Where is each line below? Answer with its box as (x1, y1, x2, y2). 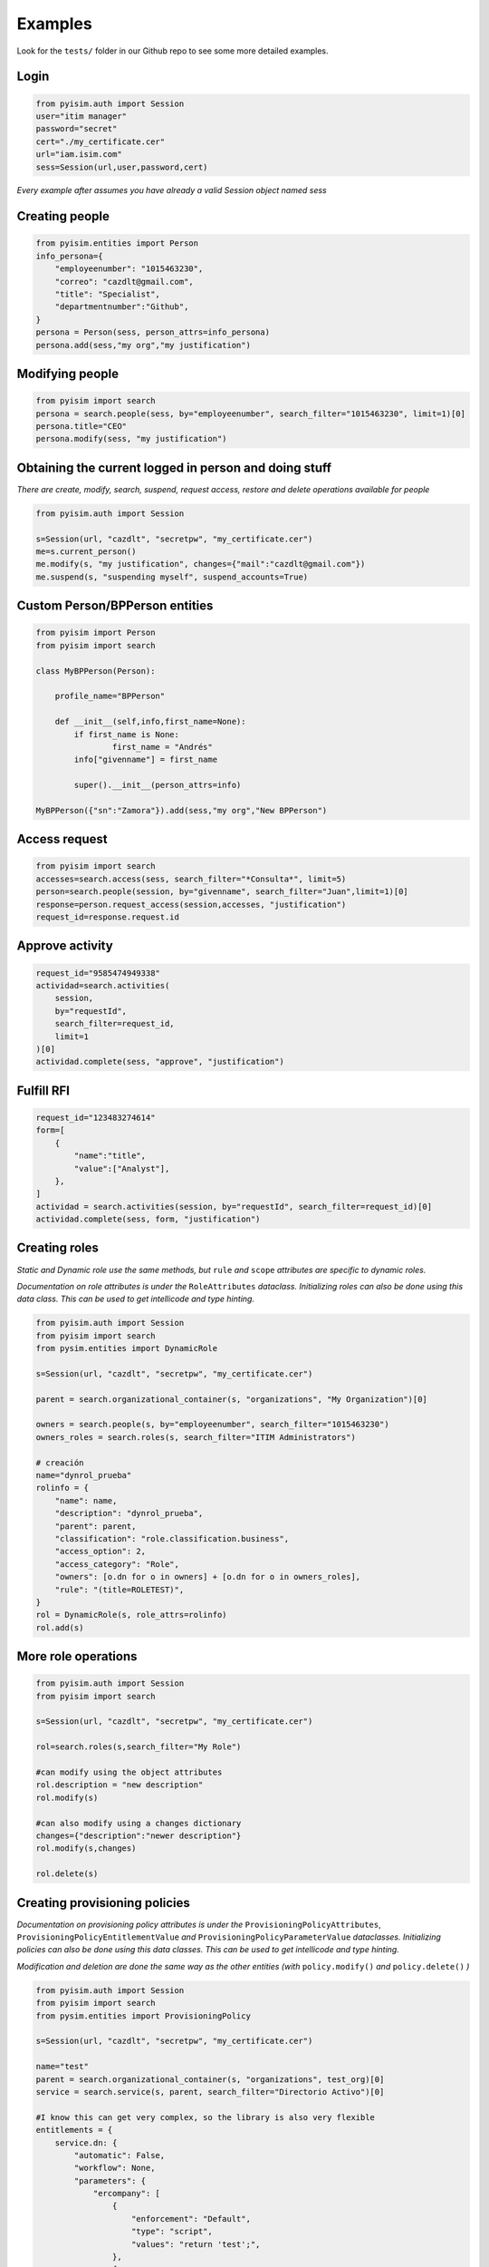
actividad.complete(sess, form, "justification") (35, 1214, 261, 1224)
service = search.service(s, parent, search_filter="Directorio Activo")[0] (35, 2087, 385, 2097)
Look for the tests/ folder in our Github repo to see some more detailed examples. (16, 45, 329, 56)
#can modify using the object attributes (35, 1767, 223, 1777)
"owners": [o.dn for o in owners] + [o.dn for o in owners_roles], (54, 1571, 361, 1582)
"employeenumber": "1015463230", (54, 264, 204, 274)
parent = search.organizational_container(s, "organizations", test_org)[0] (35, 2074, 385, 2085)
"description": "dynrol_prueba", (54, 1508, 204, 1519)
